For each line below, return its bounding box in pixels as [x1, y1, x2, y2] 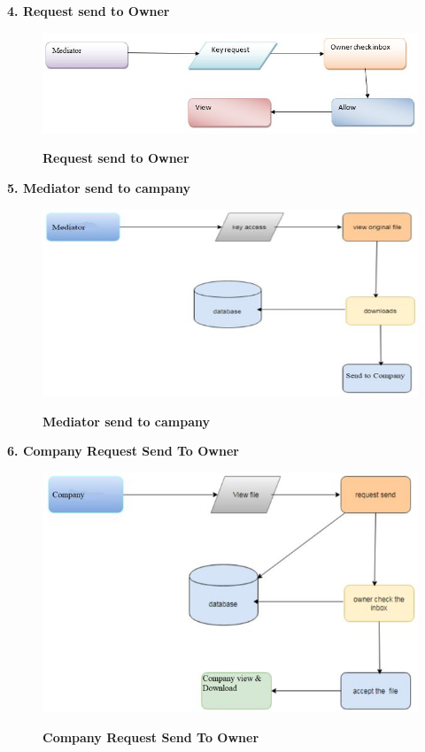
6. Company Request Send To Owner [7, 441, 239, 460]
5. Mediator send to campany [7, 178, 190, 196]
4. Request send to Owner [7, 2, 170, 19]
